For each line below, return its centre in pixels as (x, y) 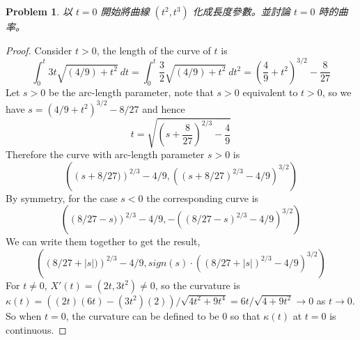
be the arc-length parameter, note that (131, 92)
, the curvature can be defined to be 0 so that (163, 315)
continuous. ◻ (36, 329)
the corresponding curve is (203, 198)
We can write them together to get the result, (103, 241)
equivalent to (270, 92)
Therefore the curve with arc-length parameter (105, 154)
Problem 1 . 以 (39, 11)
